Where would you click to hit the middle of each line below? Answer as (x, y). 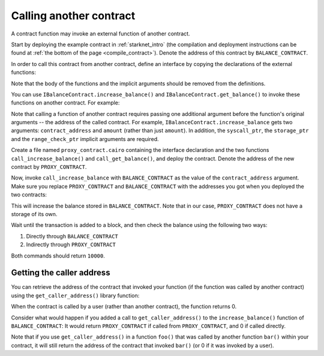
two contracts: (29, 195)
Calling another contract (73, 16)
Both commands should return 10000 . (58, 256)
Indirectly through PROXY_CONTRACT (71, 245)
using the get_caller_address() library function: (75, 295)
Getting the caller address (61, 273)
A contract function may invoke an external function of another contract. (100, 34)
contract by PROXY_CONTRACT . (49, 167)
